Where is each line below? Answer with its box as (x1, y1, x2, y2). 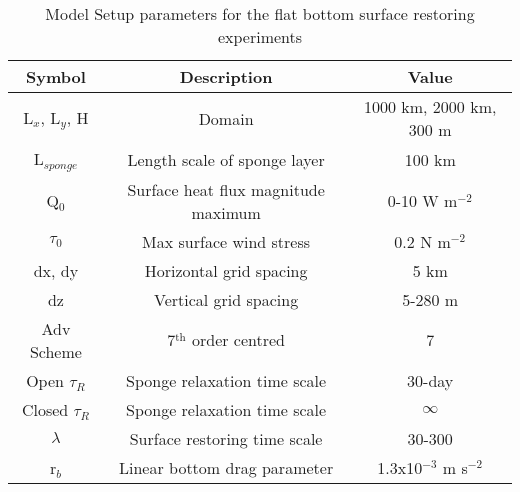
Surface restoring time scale (129, 426, 323, 450)
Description (179, 65, 273, 88)
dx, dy (33, 258, 79, 282)
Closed (21, 397, 69, 421)
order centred (191, 328, 286, 352)
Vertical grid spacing (153, 287, 299, 311)
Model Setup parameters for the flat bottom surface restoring (45, 2, 475, 25)
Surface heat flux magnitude (127, 177, 325, 201)
